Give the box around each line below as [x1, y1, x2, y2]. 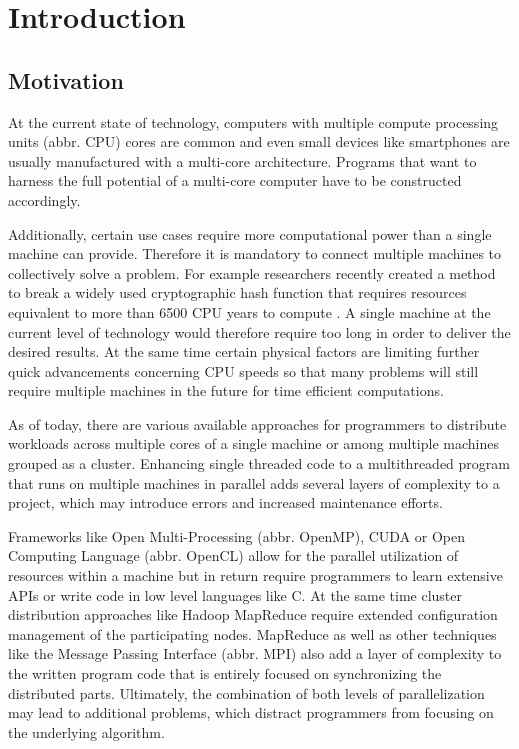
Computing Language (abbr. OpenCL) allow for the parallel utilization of [8, 545, 459, 566]
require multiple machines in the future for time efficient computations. [8, 380, 444, 401]
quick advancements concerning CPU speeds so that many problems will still [8, 360, 479, 381]
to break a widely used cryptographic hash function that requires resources [8, 282, 467, 303]
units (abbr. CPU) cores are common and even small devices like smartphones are [8, 131, 510, 152]
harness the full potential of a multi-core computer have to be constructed [8, 170, 462, 191]
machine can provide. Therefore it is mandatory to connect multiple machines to [8, 243, 502, 264]
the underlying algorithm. [8, 721, 165, 742]
